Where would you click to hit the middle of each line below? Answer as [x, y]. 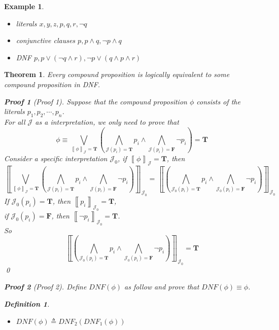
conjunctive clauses [46, 40]
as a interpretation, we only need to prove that [107, 121]
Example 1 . [24, 6]
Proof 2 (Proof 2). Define [45, 287]
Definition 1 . [27, 304]
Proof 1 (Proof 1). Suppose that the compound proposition [96, 101]
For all [15, 121]
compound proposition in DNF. [52, 84]
